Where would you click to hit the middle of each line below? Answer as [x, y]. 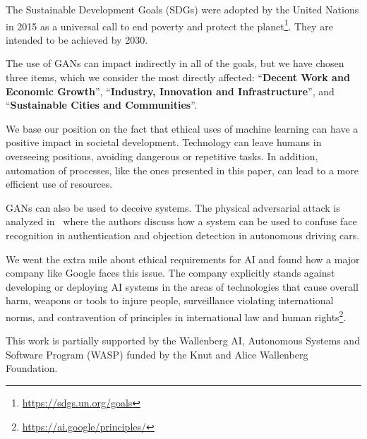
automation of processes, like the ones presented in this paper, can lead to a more [182, 170]
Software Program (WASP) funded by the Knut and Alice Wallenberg [157, 354]
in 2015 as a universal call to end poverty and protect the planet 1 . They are [169, 25]
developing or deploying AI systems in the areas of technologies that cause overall [182, 286]
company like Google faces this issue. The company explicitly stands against [170, 273]
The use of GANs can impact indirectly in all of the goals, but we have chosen [175, 63]
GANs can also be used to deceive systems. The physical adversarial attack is [173, 207]
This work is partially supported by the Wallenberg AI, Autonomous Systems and [183, 341]
